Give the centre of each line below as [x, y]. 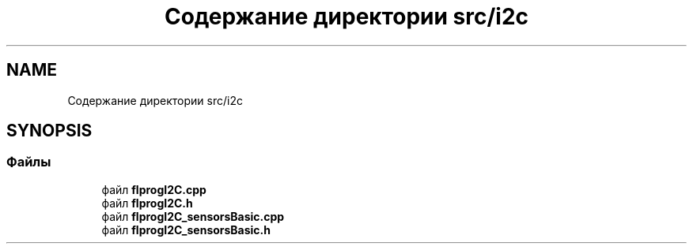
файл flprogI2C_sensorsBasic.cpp [193, 216]
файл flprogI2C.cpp [154, 189]
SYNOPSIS [49, 131]
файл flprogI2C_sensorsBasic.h [186, 229]
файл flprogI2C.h [147, 203]
